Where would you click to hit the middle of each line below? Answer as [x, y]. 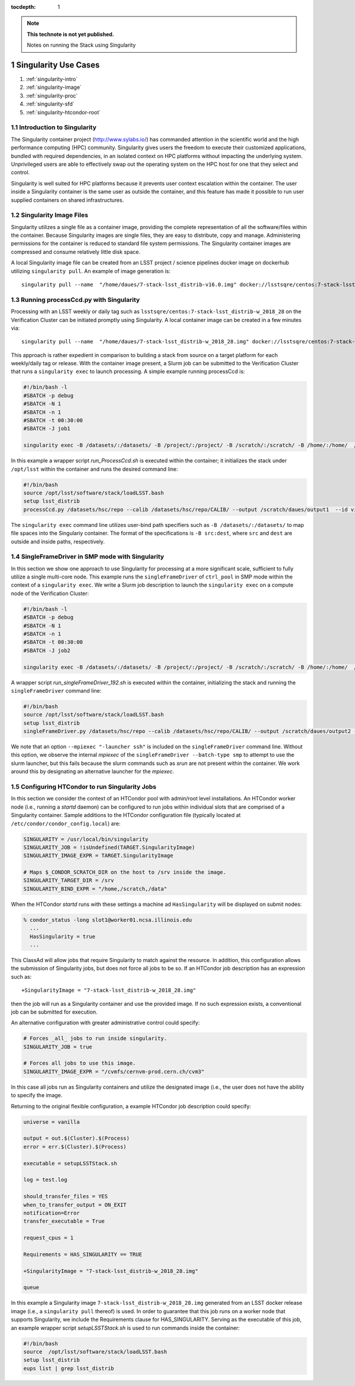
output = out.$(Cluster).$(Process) [77, 1139]
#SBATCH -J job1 [47, 429]
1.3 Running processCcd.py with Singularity [75, 300]
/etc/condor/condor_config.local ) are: [66, 824]
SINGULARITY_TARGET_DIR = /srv [69, 880]
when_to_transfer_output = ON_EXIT [75, 1205]
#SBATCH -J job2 [47, 650]
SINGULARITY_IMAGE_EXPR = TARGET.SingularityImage [99, 856]
